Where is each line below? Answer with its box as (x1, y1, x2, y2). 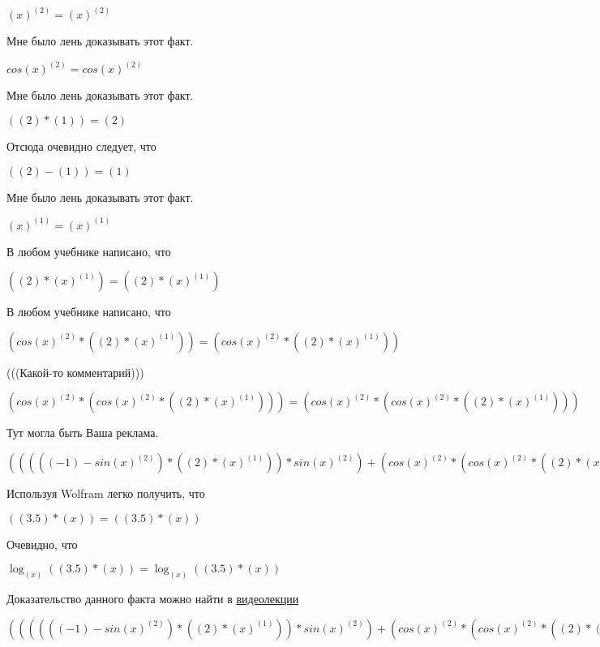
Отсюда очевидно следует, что (6, 138, 156, 155)
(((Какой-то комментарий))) (6, 363, 144, 380)
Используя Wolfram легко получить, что (6, 485, 205, 502)
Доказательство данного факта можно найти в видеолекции (6, 590, 299, 607)
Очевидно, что (6, 535, 78, 552)
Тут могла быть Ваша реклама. (6, 424, 159, 441)
